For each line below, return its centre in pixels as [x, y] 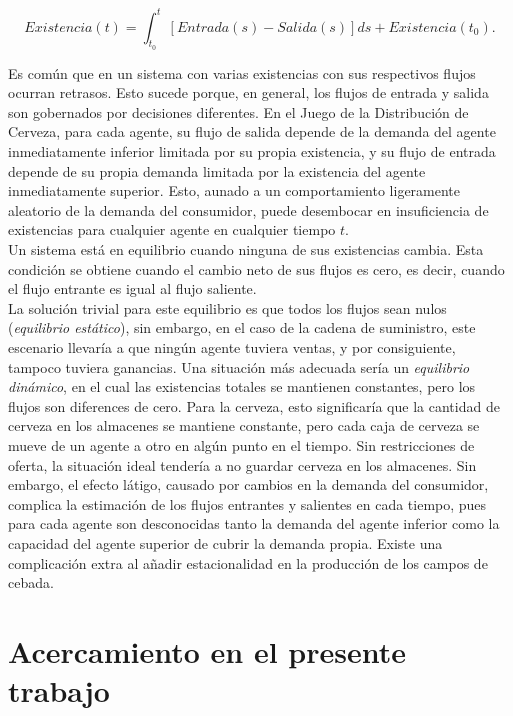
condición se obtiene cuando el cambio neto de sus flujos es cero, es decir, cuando [256, 268]
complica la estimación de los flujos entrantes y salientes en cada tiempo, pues [247, 503]
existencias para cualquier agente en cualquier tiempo [172, 229]
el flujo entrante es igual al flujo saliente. [132, 288]
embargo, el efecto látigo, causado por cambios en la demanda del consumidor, [248, 484]
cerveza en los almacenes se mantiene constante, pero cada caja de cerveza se [244, 425]
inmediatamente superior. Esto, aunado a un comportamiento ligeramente [234, 190]
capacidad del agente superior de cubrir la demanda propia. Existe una [225, 542]
